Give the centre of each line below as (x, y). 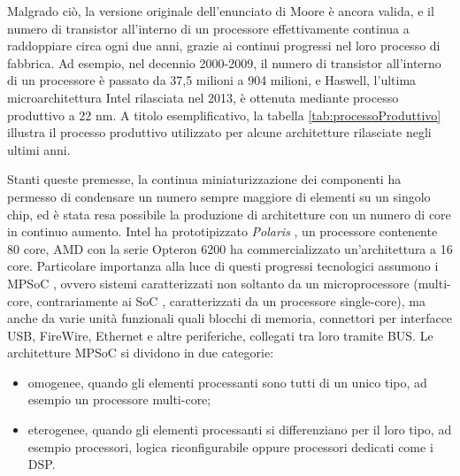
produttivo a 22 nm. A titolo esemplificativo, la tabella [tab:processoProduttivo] (224, 115)
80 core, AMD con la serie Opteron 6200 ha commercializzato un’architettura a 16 (230, 248)
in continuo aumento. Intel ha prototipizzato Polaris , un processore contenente (222, 231)
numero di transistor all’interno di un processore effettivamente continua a (208, 28)
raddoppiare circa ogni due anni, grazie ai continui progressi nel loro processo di (224, 46)
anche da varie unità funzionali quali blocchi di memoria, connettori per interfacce (230, 318)
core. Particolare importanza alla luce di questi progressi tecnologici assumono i (223, 266)
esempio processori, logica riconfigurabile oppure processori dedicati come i (230, 446)
